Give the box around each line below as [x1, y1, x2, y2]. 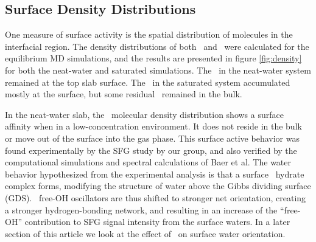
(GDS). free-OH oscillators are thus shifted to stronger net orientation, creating [5, 191, 306, 204]
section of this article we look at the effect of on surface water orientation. [5, 227, 286, 240]
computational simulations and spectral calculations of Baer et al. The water [5, 156, 292, 168]
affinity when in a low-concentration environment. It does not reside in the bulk [5, 120, 302, 133]
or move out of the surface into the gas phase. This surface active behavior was [5, 131, 300, 144]
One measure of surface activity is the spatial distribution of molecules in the [5, 28, 293, 41]
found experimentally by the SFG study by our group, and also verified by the [5, 143, 297, 156]
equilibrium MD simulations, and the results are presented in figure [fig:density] [5, 52, 302, 64]
